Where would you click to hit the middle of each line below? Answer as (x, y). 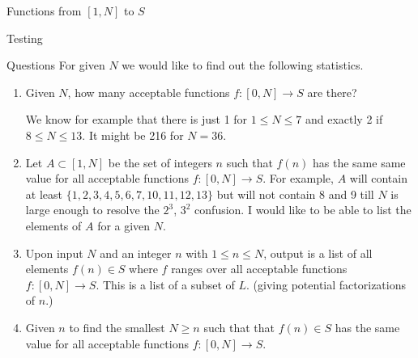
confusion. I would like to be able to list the (303, 210)
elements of (53, 225)
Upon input (54, 253)
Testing (25, 38)
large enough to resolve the (92, 210)
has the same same (359, 162)
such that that (239, 327)
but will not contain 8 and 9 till (295, 194)
